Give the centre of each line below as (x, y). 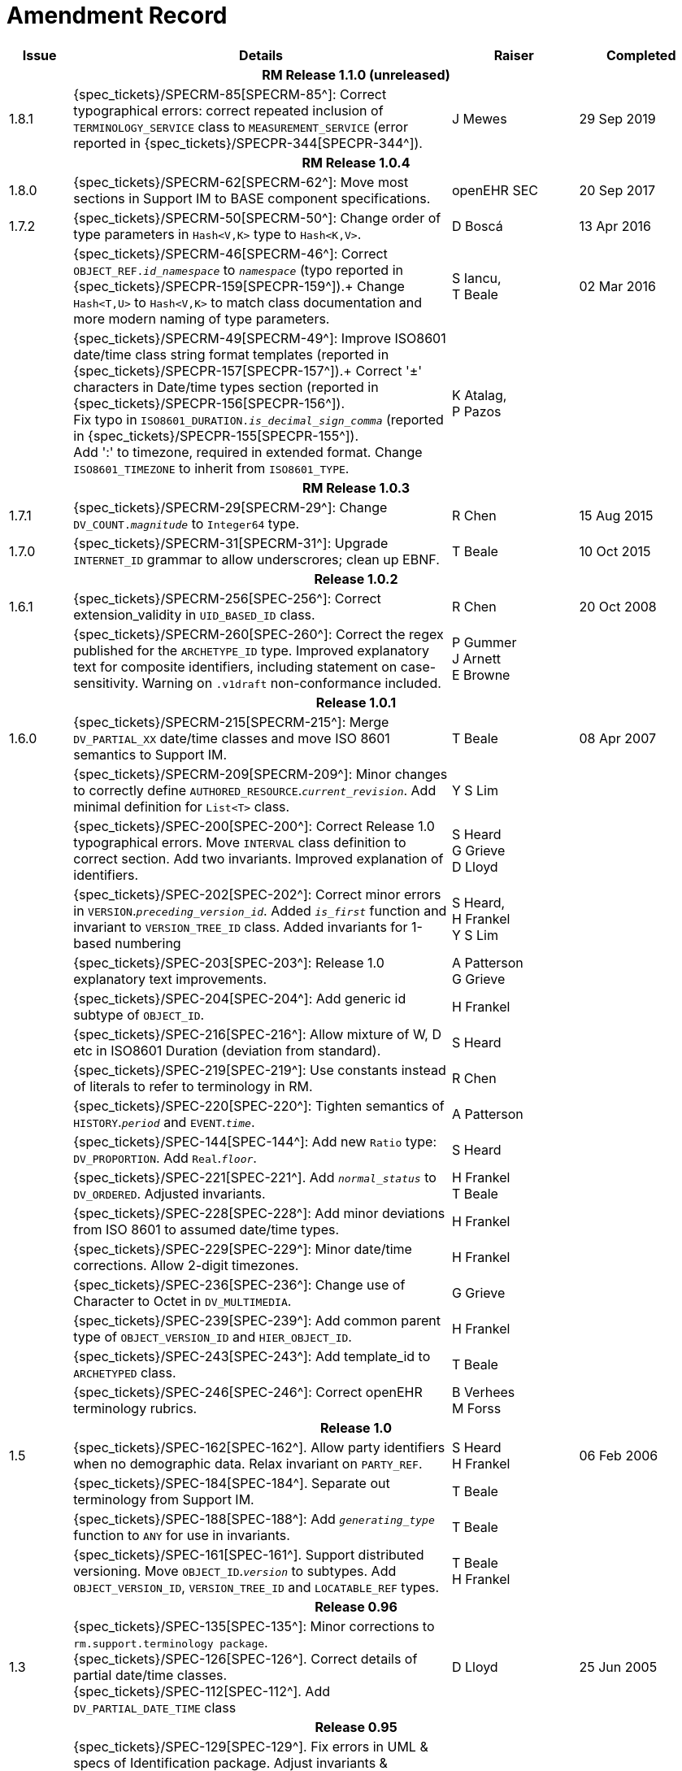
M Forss (476, 1408)
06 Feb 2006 (619, 1455)
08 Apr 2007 (617, 738)
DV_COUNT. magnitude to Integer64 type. (187, 523)
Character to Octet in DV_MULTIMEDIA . (182, 1301)
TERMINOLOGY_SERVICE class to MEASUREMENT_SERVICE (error (241, 126)
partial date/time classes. (150, 1675)
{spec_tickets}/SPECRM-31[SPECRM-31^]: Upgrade (231, 543)
